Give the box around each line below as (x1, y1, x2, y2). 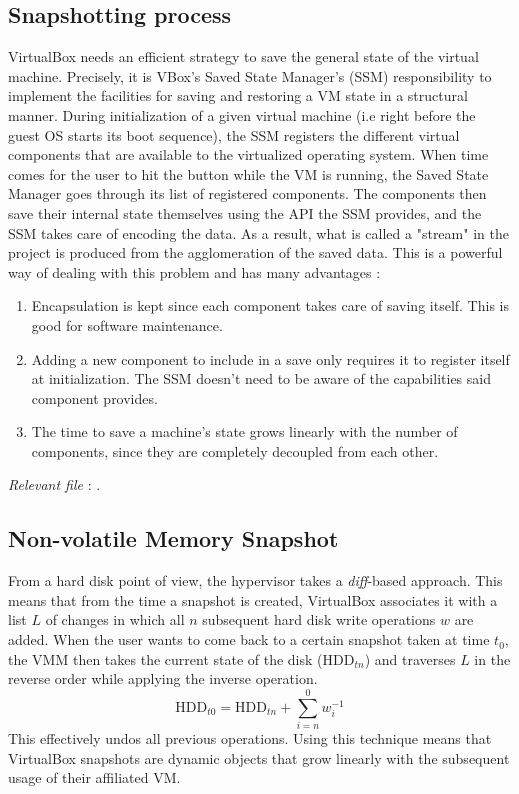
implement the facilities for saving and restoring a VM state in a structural (8, 85, 468, 106)
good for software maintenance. (31, 314, 223, 335)
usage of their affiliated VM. (8, 767, 181, 788)
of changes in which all (45, 609, 185, 630)
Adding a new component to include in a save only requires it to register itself (31, 348, 510, 369)
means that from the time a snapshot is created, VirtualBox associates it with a (8, 589, 498, 610)
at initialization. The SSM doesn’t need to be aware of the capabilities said (31, 368, 491, 389)
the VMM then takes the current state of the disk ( (8, 648, 323, 669)
